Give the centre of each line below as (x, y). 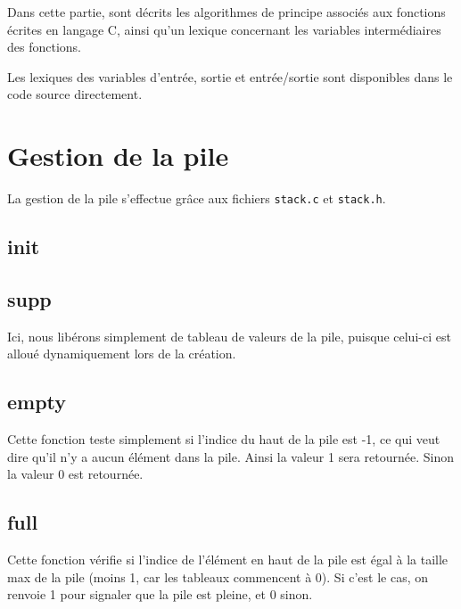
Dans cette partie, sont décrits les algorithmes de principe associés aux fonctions (226, 12)
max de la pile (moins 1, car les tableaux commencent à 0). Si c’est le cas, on (218, 576)
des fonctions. (44, 47)
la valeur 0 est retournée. (75, 474)
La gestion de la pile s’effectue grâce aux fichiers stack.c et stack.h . (197, 198)
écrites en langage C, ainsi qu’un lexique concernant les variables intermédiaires (224, 29)
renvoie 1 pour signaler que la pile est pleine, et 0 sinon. (160, 594)
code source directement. (75, 94)
